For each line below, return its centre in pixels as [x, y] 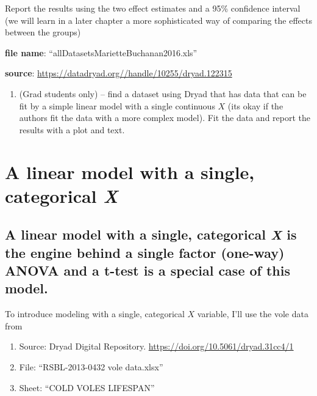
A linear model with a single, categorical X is [151, 234]
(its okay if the [255, 105]
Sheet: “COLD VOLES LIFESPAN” [87, 387]
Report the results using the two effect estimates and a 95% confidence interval [153, 8]
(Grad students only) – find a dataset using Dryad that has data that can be [163, 93]
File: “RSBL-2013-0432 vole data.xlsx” [91, 367]
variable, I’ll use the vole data [253, 314]
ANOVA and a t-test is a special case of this [148, 270]
